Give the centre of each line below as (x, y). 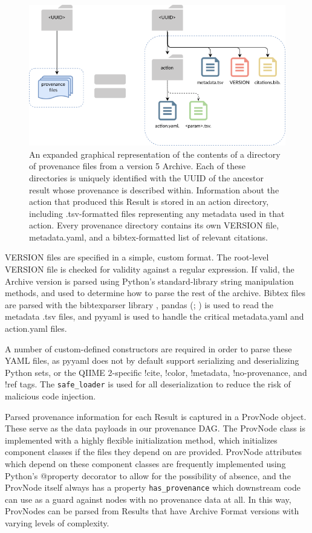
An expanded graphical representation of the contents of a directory (155, 154)
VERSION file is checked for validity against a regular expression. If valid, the (150, 269)
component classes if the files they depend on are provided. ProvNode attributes (154, 452)
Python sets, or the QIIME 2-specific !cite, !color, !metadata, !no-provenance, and (156, 372)
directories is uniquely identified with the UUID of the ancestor (146, 177)
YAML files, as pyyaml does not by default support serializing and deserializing (152, 360)
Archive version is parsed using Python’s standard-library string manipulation (149, 281)
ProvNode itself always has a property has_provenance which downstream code (153, 487)
